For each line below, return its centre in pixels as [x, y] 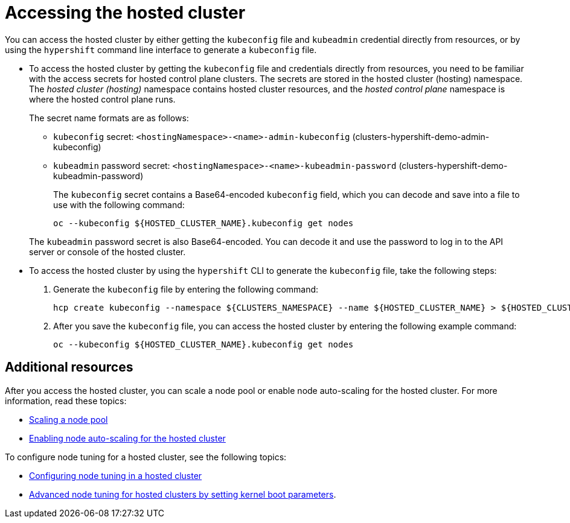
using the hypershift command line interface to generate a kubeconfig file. [161, 49]
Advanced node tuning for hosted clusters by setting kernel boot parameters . [183, 494]
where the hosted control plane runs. [102, 99]
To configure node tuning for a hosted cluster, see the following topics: [146, 457]
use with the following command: [119, 204]
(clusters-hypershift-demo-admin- [421, 136]
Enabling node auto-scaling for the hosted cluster [127, 438]
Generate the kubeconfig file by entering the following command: [186, 289]
